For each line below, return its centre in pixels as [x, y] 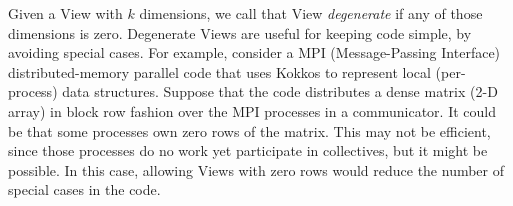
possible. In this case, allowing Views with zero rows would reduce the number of [256, 169]
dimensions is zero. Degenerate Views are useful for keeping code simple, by [240, 32]
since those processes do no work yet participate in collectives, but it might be [248, 150]
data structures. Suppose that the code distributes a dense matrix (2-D [280, 91]
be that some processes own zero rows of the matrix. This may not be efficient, [249, 130]
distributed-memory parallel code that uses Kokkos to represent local [219, 71]
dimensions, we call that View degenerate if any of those [311, 13]
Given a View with [65, 13]
